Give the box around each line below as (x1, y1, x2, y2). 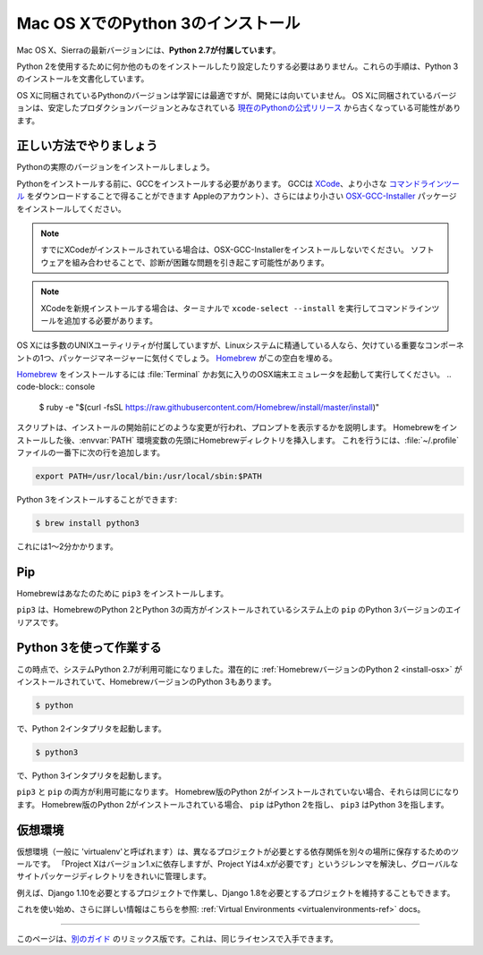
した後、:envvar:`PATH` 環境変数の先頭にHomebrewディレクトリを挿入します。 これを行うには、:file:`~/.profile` (47, 435, 460, 445)
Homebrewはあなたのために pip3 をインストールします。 (16, 587, 229, 598)
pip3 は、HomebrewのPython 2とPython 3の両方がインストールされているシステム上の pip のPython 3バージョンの (16, 604, 446, 615)
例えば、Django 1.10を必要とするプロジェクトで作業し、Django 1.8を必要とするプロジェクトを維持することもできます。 (16, 887, 455, 898)
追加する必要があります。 (64, 315, 158, 325)
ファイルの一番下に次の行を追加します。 (16, 447, 165, 458)
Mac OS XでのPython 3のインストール (16, 13, 301, 33)
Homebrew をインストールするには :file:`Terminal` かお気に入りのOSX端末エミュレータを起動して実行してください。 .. (16, 369, 452, 380)
